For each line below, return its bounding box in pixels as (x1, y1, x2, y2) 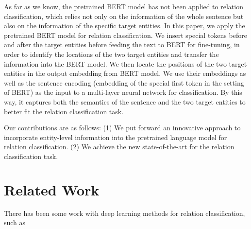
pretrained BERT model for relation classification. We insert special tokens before (4, 30, 247, 40)
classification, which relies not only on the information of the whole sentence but (4, 11, 244, 21)
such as (4, 217, 26, 228)
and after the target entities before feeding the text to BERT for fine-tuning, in (4, 39, 240, 50)
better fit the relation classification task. (4, 106, 124, 116)
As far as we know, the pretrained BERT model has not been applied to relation (4, 1, 243, 11)
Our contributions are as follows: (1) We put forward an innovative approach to (4, 123, 241, 133)
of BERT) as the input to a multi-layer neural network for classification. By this (4, 87, 242, 97)
